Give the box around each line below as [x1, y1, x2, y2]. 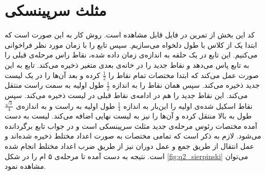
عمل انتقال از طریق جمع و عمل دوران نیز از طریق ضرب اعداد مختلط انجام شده [5, 141, 254, 151]
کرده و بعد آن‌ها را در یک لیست [5, 69, 100, 80]
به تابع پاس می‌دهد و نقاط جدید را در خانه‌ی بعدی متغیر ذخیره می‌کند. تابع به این [5, 59, 250, 70]
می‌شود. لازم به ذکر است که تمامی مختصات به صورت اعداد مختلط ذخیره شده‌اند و [5, 130, 261, 141]
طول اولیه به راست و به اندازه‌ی [15, 100, 115, 111]
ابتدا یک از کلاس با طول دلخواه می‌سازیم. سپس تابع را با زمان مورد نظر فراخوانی [5, 39, 257, 50]
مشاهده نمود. [5, 161, 46, 171]
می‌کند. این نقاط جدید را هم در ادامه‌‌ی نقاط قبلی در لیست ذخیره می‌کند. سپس [5, 90, 248, 101]
